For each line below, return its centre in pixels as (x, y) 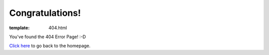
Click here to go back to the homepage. (50, 46)
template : (19, 28)
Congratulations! (45, 13)
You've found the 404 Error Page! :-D (48, 37)
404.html (58, 28)
